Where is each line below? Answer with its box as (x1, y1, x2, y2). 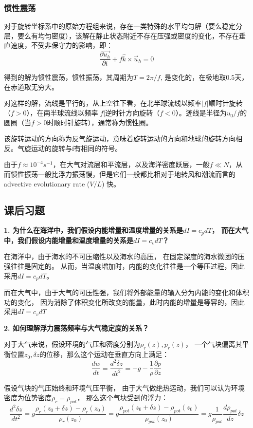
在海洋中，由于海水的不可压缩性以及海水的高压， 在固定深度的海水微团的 (4, 251, 238, 261)
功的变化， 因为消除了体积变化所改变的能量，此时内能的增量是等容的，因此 (4, 297, 245, 307)
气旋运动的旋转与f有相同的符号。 (17, 143, 122, 153)
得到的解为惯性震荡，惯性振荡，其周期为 (4, 72, 133, 82)
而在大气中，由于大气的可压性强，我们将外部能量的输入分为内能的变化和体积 (4, 287, 249, 298)
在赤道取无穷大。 (4, 81, 58, 92)
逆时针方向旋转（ (105, 108, 160, 118)
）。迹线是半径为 (175, 108, 227, 118)
